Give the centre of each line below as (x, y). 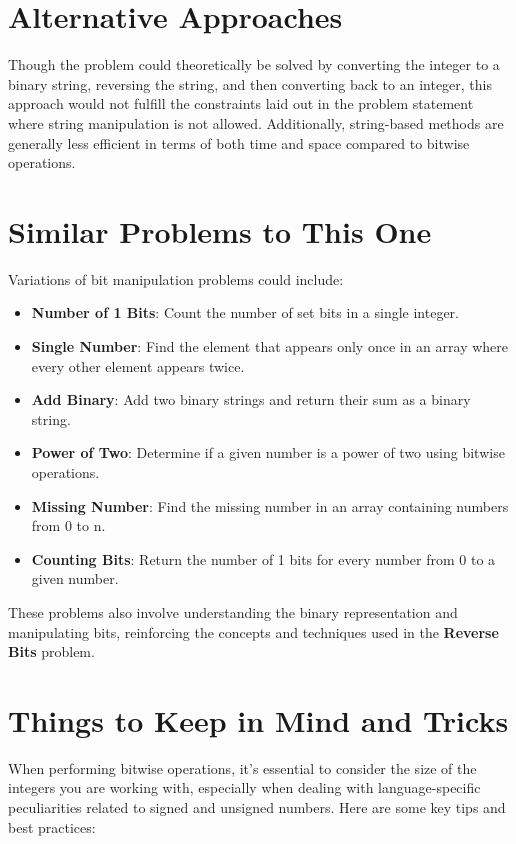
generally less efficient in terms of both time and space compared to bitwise (239, 142)
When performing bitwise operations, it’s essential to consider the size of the (242, 767)
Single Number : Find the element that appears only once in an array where (269, 346)
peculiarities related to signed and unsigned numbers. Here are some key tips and (257, 807)
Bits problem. (51, 651)
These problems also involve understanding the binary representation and (233, 611)
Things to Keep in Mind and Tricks (258, 719)
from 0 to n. (68, 525)
